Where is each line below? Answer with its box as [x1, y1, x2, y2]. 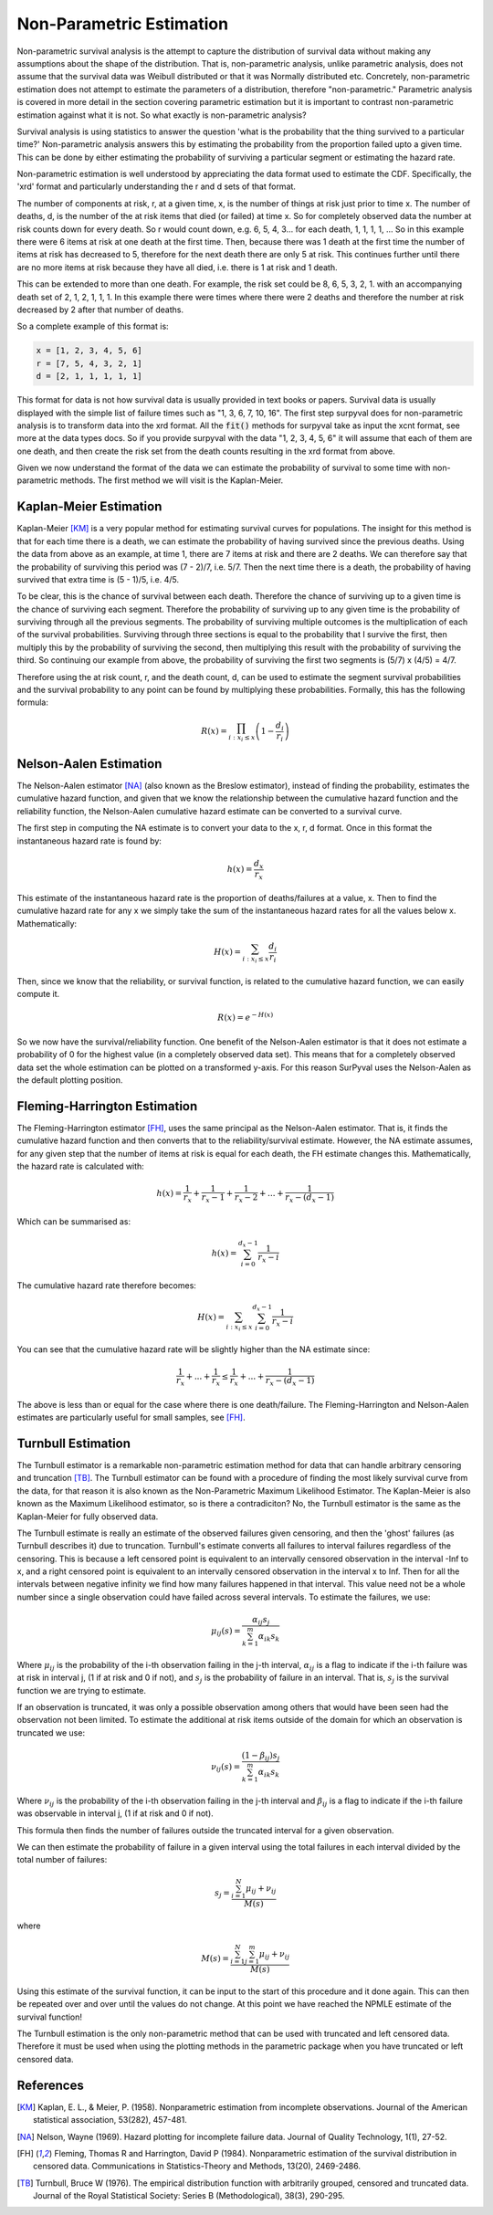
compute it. [16, 989, 60, 1000]
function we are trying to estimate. [16, 1685, 146, 1695]
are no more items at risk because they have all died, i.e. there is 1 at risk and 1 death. [16, 261, 338, 273]
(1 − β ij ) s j [241, 1749, 280, 1762]
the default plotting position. [16, 1074, 123, 1086]
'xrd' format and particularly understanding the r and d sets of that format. [16, 181, 297, 192]
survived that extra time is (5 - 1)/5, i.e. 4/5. [16, 573, 180, 584]
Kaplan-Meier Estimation [16, 499, 163, 515]
